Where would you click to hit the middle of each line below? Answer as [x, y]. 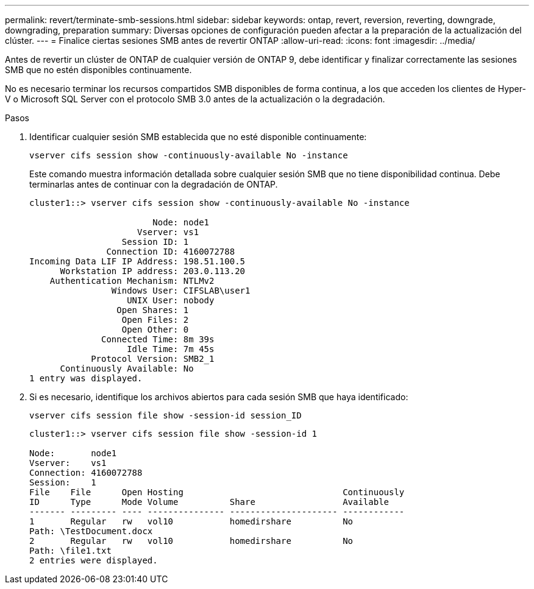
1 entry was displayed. [86, 378]
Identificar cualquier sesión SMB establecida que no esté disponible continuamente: [198, 137]
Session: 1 [63, 482]
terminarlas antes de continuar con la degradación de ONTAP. [154, 184]
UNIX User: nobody [171, 300]
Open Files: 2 [155, 320]
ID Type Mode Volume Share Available [209, 502]
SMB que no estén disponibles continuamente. [98, 70]
